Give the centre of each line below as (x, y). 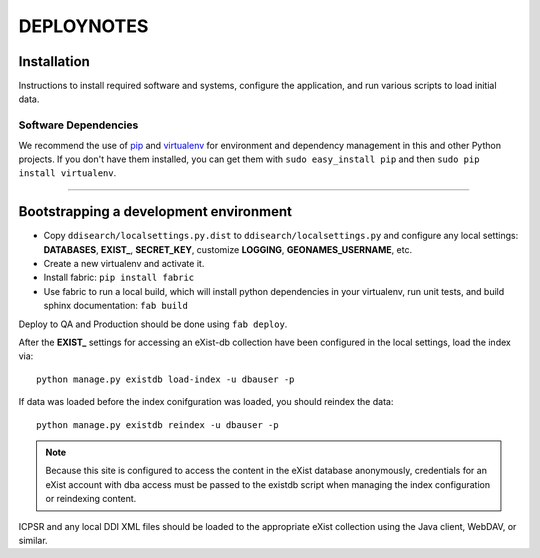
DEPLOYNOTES (83, 26)
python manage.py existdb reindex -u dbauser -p (157, 424)
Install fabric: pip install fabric (119, 277)
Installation (54, 61)
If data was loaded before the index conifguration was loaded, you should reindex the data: (206, 402)
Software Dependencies (78, 125)
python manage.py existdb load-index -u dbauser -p (165, 379)
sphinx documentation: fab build (116, 306)
